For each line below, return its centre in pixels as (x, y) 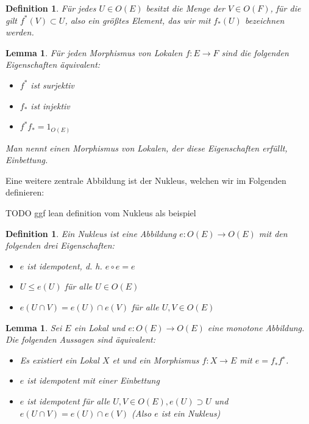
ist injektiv (50, 105)
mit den (273, 233)
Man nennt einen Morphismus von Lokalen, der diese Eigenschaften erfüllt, (147, 148)
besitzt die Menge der (186, 8)
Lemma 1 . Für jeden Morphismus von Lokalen (94, 52)
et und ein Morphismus (156, 360)
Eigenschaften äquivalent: (53, 64)
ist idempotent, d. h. (65, 265)
